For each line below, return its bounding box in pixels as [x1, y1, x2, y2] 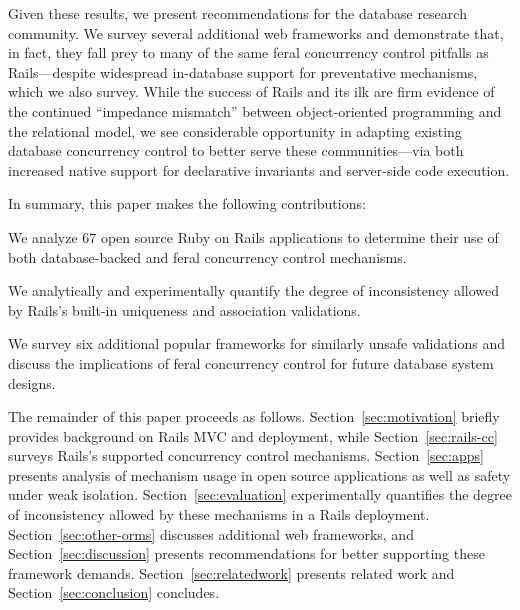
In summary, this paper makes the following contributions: [8, 193, 366, 214]
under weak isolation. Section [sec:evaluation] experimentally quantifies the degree [8, 484, 512, 505]
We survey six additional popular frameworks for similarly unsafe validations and [8, 333, 505, 354]
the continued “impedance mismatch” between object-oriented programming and [8, 100, 502, 121]
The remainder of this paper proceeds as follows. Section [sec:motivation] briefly [8, 406, 500, 427]
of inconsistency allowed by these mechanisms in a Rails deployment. [8, 504, 430, 525]
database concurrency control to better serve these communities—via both [8, 140, 464, 161]
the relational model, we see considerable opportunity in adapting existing [8, 120, 462, 141]
